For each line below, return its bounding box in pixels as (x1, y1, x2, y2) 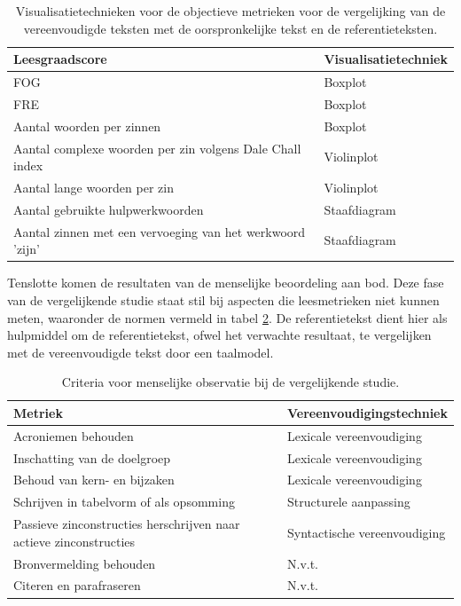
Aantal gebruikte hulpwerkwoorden (13, 200, 204, 218)
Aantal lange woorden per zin (13, 178, 174, 196)
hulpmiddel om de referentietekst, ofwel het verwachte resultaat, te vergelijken (7, 326, 432, 344)
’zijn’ (13, 240, 40, 258)
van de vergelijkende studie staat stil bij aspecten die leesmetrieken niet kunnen (7, 290, 440, 309)
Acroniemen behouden (13, 426, 134, 445)
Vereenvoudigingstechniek (287, 403, 448, 421)
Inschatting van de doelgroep (13, 448, 171, 467)
